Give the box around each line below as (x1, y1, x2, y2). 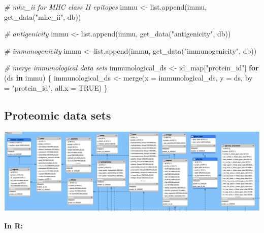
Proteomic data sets (4, 107, 111, 123)
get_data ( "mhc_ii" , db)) (4, 11, 81, 22)
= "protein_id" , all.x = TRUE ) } (4, 82, 108, 93)
